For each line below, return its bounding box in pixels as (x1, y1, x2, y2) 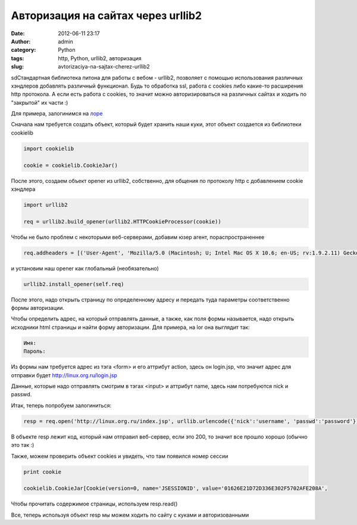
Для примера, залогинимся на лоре (11, 110, 103, 117)
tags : (11, 54, 24, 62)
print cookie (23, 468, 62, 475)
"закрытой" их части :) (11, 99, 68, 106)
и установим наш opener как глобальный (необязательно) (11, 265, 159, 272)
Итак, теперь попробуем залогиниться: (11, 402, 112, 409)
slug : (11, 63, 24, 70)
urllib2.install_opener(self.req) (23, 281, 124, 287)
